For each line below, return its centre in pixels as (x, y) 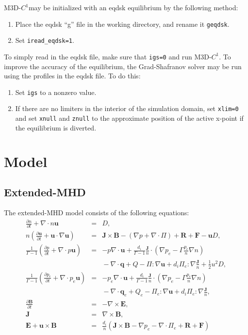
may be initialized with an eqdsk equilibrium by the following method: (133, 7)
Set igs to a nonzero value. (56, 92)
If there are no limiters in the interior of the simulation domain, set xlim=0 (127, 108)
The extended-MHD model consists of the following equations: (97, 212)
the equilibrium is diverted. (56, 127)
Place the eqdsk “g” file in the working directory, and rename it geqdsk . (122, 24)
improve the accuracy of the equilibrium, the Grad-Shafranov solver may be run (123, 66)
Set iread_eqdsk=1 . (45, 40)
